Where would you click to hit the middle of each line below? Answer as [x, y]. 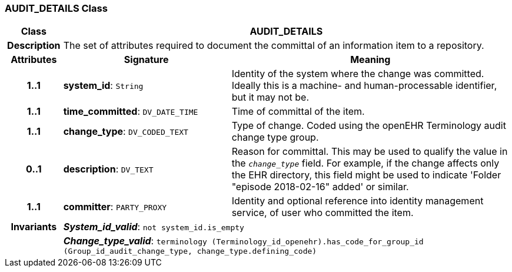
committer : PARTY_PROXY [115, 207]
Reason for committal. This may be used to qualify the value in [370, 152]
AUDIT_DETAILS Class [56, 8]
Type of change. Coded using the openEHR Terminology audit [369, 126]
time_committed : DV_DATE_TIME [131, 112]
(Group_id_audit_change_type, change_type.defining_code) [190, 251]
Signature [146, 60]
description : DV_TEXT [108, 169]
